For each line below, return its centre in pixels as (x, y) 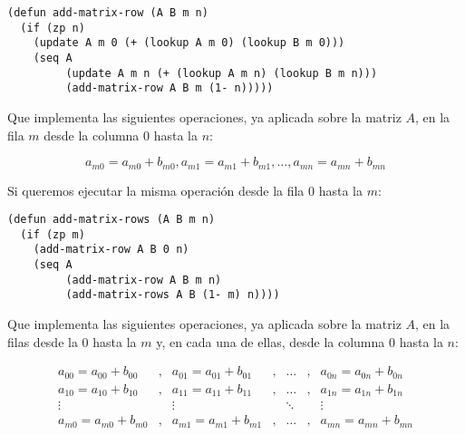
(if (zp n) (53, 28)
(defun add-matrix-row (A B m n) (108, 13)
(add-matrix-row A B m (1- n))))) (170, 88)
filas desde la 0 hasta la (72, 341)
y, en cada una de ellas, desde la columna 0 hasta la (300, 341)
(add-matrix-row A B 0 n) (111, 250)
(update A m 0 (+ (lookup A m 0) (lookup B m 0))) (189, 43)
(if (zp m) (53, 234)
